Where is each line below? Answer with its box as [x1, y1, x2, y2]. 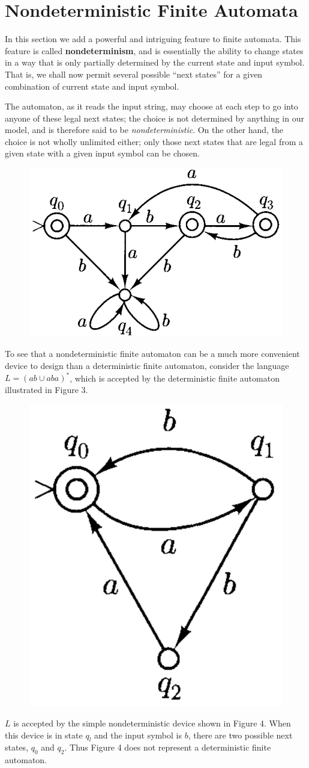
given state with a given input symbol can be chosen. [5, 147, 200, 159]
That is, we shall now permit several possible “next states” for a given [5, 67, 263, 80]
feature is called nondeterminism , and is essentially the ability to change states [5, 44, 304, 57]
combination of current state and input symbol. [5, 79, 179, 92]
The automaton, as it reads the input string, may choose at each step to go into [5, 100, 298, 113]
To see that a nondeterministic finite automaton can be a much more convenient [5, 347, 300, 360]
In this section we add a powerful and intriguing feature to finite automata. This [5, 33, 301, 45]
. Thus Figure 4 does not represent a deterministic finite [64, 741, 271, 754]
